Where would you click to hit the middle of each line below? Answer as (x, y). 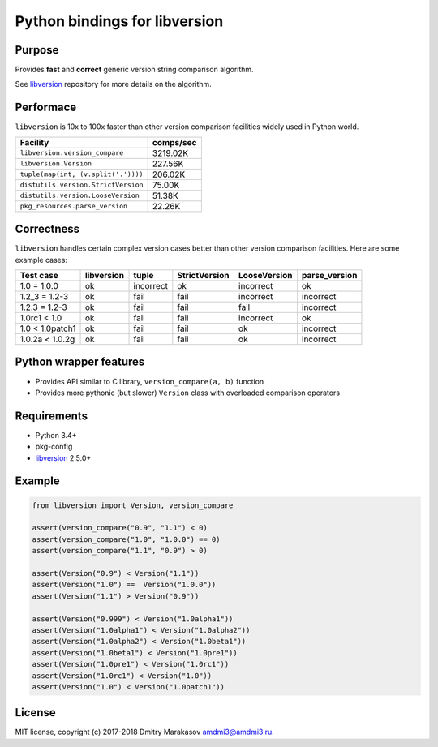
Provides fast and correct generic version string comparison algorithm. (135, 70)
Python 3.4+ (56, 435)
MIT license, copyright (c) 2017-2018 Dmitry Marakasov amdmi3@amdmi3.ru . (145, 732)
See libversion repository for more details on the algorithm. (114, 84)
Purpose (37, 50)
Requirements (52, 416)
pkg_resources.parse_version (74, 206)
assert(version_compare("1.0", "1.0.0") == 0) (126, 539)
